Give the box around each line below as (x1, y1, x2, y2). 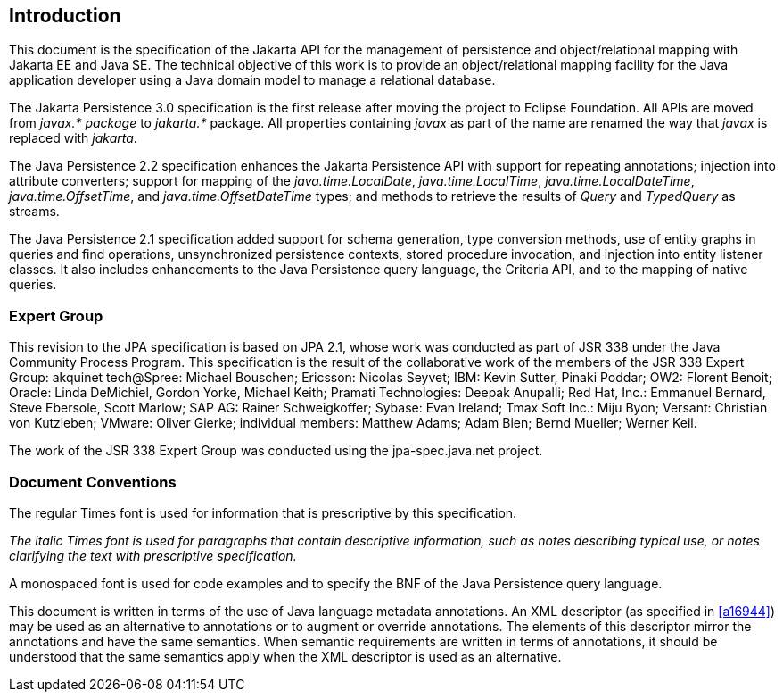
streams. (9, 204, 60, 220)
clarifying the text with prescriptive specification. (9, 547, 297, 563)
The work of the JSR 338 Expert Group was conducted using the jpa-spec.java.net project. (9, 443, 543, 459)
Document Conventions (9, 472, 177, 491)
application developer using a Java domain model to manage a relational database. (9, 72, 496, 88)
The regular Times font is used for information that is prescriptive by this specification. (9, 504, 517, 520)
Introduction (9, 4, 121, 27)
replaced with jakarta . (9, 130, 137, 146)
